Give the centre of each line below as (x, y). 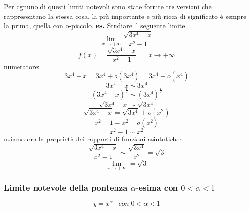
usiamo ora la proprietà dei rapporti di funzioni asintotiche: (93, 139)
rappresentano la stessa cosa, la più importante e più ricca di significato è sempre (125, 16)
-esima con (157, 187)
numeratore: (22, 66)
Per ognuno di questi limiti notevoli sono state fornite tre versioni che (108, 6)
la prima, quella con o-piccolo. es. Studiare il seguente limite (95, 26)
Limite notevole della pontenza (66, 187)
